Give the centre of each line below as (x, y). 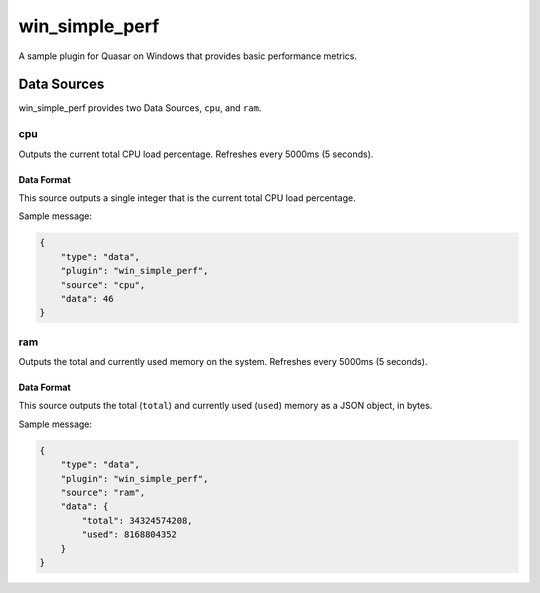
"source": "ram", (103, 492)
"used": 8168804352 (129, 534)
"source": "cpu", (103, 284)
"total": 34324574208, (137, 520)
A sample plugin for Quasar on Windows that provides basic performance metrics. (188, 56)
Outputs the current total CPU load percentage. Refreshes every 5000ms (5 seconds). (196, 154)
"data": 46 (87, 298)
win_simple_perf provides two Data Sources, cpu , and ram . (140, 108)
